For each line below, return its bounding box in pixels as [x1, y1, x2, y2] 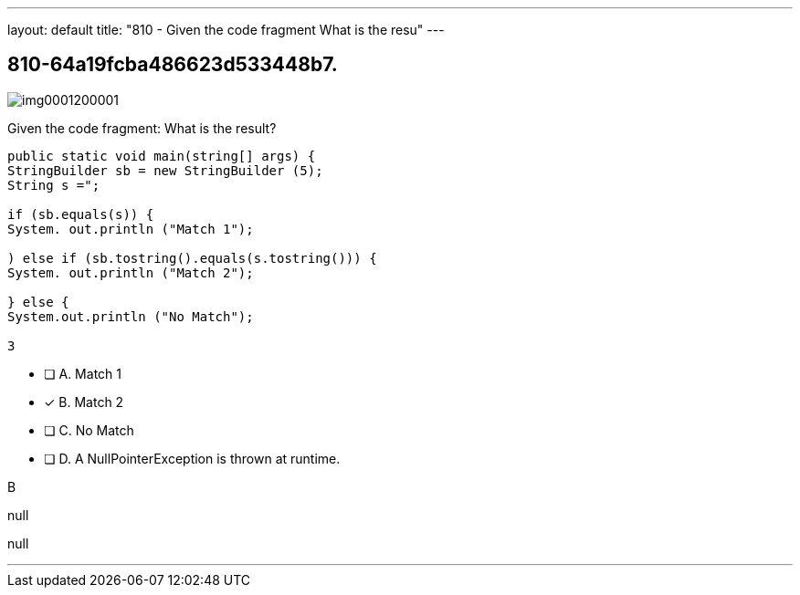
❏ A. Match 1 [44, 365, 121, 381]
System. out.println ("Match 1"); [7, 221, 254, 236]
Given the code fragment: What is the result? [7, 120, 277, 136]
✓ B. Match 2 [44, 393, 124, 410]
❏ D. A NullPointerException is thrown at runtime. [44, 450, 341, 466]
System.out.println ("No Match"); [7, 308, 254, 324]
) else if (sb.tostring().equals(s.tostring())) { [7, 250, 377, 266]
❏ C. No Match [44, 422, 134, 438]
